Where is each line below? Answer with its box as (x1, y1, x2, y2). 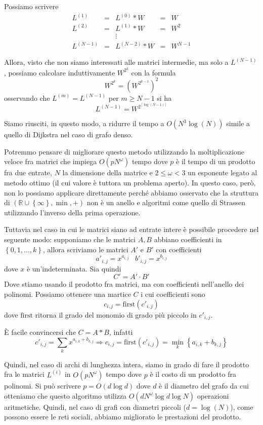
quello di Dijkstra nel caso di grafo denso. (4, 129, 133, 140)
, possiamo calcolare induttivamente (4, 67, 115, 78)
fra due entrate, (4, 167, 52, 178)
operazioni (197, 390, 229, 401)
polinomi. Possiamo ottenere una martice (4, 288, 131, 299)
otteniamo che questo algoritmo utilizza (4, 390, 126, 401)
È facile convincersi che (4, 326, 76, 337)
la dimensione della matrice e (62, 167, 153, 178)
